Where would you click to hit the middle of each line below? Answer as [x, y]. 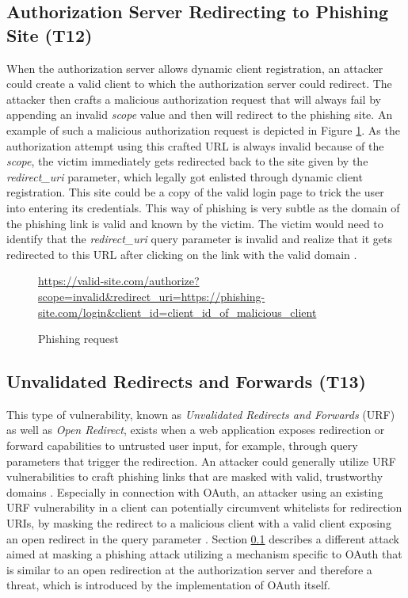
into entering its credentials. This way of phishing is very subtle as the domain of [203, 207]
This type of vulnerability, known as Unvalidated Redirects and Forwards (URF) [201, 414]
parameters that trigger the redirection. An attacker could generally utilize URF [201, 461]
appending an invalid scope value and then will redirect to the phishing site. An [200, 114]
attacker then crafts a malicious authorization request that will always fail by [194, 99]
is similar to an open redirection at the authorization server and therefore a [189, 569]
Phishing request [78, 339]
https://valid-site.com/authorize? [119, 281]
